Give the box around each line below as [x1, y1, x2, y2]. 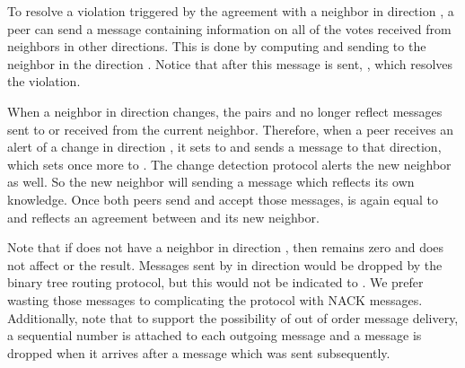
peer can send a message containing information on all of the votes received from [7, 19, 452, 38]
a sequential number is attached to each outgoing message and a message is [7, 326, 422, 345]
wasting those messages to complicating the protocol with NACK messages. [7, 290, 423, 309]
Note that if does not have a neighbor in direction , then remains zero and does [7, 238, 444, 257]
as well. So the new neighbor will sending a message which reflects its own [7, 172, 415, 191]
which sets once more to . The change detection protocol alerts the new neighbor [7, 154, 452, 173]
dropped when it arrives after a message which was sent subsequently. [7, 343, 390, 362]
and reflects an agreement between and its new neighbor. [7, 207, 320, 226]
